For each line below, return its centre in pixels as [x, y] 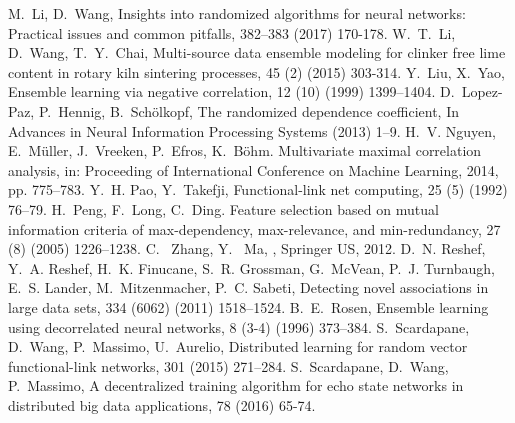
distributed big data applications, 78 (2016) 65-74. [162, 404]
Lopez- [482, 91]
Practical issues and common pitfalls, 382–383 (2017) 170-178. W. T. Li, [232, 32]
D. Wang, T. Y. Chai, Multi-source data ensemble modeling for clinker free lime [257, 52]
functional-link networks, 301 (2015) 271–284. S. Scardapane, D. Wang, [228, 365]
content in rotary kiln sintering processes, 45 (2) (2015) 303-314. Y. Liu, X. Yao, [256, 71]
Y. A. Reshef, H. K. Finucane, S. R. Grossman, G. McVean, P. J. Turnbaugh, [251, 267]
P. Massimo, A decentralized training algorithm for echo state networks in [236, 385]
